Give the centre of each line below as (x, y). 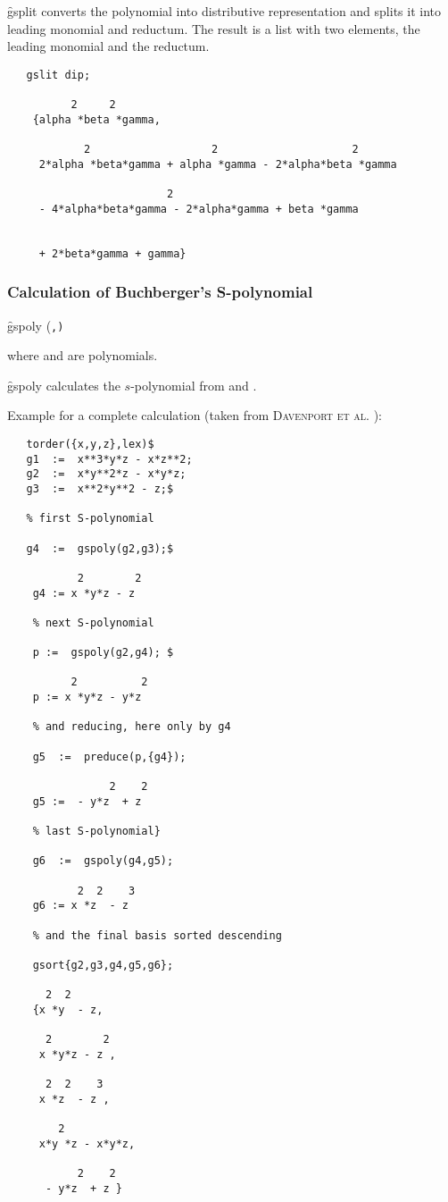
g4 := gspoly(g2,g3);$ (100, 548)
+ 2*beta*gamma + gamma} (112, 253)
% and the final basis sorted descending (157, 935)
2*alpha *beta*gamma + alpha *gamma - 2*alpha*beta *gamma (218, 164)
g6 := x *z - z (81, 906)
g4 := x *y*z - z (84, 593)
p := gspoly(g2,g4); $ (103, 653)
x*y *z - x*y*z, (87, 1143)
